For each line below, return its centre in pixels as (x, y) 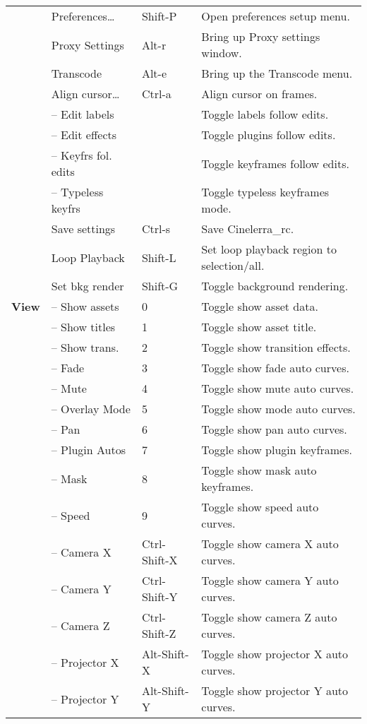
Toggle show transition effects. (276, 347)
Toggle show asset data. (260, 306)
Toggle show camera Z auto (269, 617)
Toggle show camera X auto (270, 544)
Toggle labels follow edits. (265, 114)
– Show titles (83, 327)
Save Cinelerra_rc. (248, 229)
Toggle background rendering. (275, 286)
